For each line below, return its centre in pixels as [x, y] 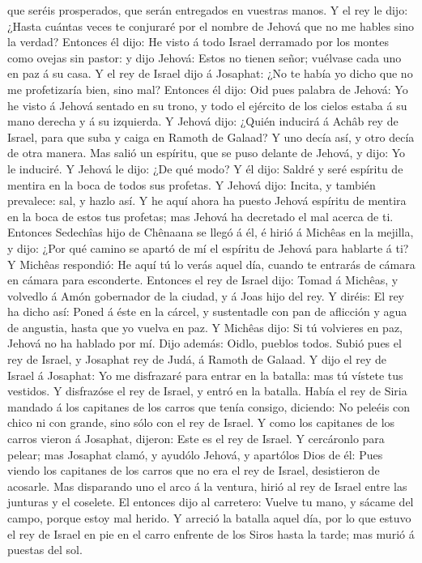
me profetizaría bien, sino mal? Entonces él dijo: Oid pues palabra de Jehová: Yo [208, 89]
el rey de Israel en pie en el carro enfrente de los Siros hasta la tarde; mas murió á [211, 533]
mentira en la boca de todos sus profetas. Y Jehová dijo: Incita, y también [192, 184]
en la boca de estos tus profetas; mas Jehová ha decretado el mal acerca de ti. [200, 216]
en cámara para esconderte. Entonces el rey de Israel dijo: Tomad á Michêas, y [203, 280]
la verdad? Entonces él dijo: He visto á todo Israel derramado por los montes [198, 42]
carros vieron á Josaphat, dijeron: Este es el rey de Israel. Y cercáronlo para [196, 439]
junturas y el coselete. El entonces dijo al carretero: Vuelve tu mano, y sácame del [211, 502]
